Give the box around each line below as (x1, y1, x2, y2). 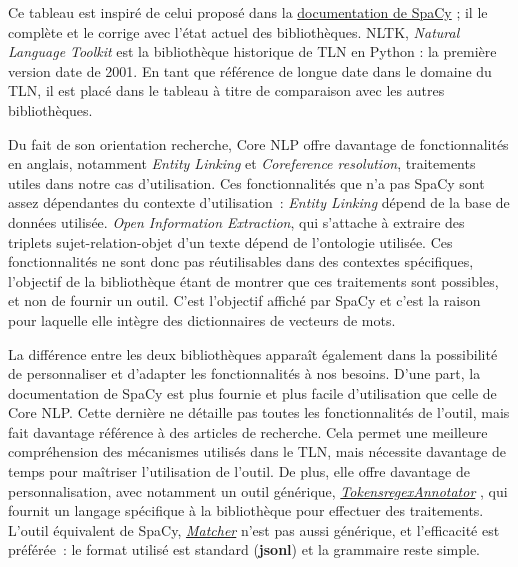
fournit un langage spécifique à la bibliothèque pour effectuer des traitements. (8, 500, 484, 521)
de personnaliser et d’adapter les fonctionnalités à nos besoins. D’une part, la (8, 363, 481, 384)
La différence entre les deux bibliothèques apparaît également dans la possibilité (8, 343, 498, 364)
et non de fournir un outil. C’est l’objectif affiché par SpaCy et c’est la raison (8, 290, 481, 311)
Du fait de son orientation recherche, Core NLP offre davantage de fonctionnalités (8, 133, 509, 154)
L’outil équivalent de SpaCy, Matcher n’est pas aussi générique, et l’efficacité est (8, 519, 500, 540)
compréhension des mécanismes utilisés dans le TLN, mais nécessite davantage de (8, 441, 506, 462)
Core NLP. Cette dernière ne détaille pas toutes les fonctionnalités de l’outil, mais (8, 402, 510, 423)
